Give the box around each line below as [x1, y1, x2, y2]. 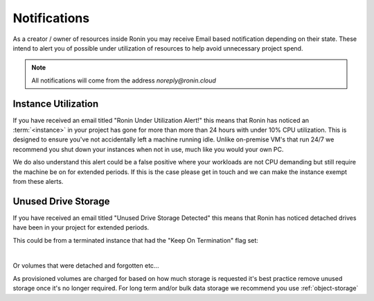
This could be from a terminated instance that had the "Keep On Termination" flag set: [12, 236, 259, 244]
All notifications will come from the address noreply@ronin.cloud [31, 76, 216, 85]
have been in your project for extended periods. [12, 223, 150, 232]
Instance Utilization [12, 98, 99, 110]
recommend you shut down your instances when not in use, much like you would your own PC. [12, 145, 284, 153]
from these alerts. [12, 177, 64, 185]
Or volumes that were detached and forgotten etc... [12, 261, 159, 270]
